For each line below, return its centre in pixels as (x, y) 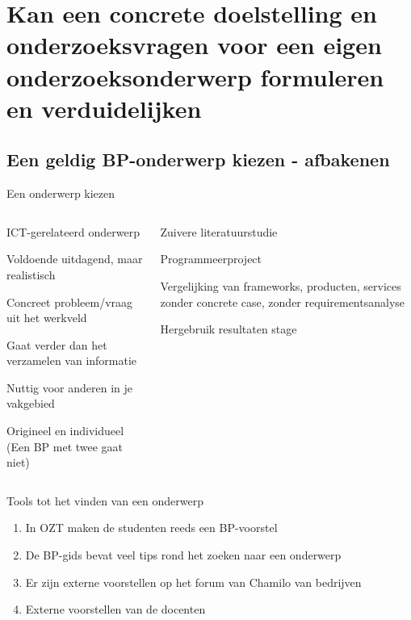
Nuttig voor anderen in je (70, 387)
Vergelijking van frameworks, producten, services (281, 285)
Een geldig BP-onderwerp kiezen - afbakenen (198, 159)
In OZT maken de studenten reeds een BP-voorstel (151, 528)
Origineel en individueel (65, 431)
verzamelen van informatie (72, 360)
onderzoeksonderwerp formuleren (195, 76)
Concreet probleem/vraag (70, 302)
